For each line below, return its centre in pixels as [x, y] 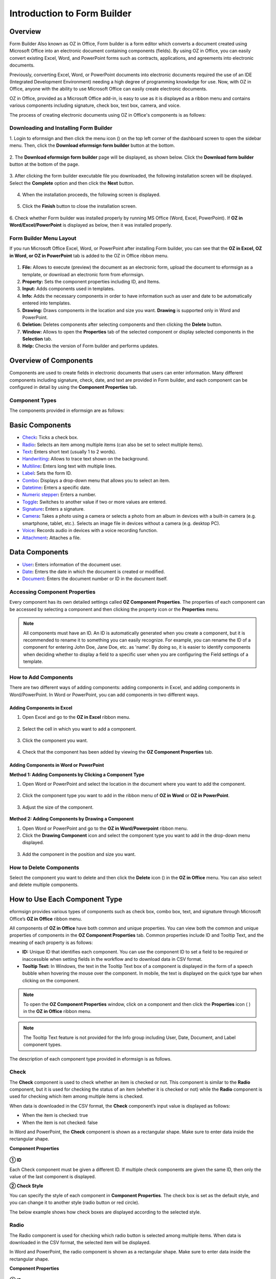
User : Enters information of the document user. [72, 564]
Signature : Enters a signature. [54, 509]
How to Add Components [41, 677]
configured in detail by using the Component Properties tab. [73, 387]
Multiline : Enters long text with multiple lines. [69, 466]
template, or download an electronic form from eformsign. [83, 274]
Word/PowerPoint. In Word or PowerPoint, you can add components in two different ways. [104, 694]
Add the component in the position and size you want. [79, 854]
